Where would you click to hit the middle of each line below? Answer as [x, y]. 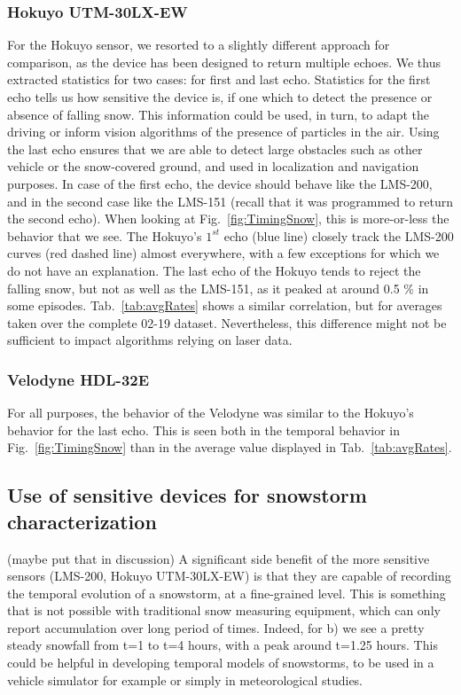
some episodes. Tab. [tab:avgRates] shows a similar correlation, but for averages [225, 305]
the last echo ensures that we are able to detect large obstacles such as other [215, 148]
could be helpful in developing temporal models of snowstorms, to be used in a [221, 663]
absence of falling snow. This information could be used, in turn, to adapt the [219, 114]
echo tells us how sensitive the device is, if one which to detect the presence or [220, 97]
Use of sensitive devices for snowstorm [187, 495]
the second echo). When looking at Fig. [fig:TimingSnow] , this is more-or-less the [228, 219]
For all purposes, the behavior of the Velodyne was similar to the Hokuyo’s [211, 413]
